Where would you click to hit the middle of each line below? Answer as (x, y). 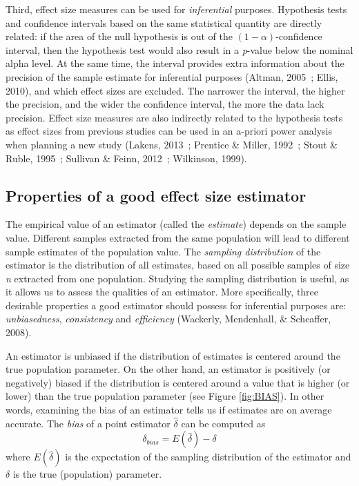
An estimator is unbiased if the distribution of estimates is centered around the (173, 355)
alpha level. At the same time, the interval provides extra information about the (175, 63)
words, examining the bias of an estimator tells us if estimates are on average (169, 410)
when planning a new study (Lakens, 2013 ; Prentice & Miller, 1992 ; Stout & (172, 144)
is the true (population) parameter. (87, 474)
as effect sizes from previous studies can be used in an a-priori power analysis (169, 131)
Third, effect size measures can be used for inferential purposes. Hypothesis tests (176, 9)
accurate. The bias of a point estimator (88, 423)
